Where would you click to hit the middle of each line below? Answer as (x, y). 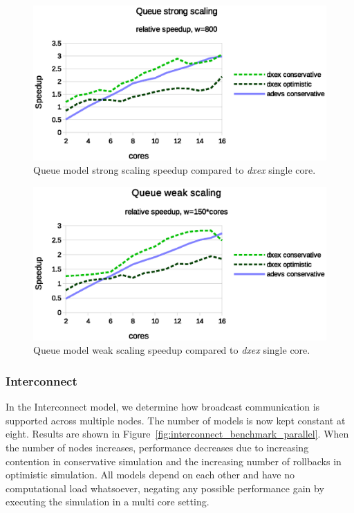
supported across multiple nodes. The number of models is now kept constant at (176, 420)
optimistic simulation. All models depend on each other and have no (150, 475)
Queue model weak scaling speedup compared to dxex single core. (172, 350)
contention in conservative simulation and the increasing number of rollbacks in (174, 461)
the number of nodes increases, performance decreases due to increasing (157, 447)
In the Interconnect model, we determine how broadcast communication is (163, 407)
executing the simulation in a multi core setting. (108, 502)
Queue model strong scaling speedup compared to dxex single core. (175, 170)
